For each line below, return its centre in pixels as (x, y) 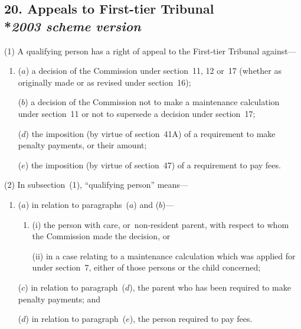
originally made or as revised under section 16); (104, 82)
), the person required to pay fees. (191, 319)
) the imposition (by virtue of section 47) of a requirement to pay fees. (153, 164)
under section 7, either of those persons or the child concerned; (146, 267)
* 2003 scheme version (73, 26)
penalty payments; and (59, 299)
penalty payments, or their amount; (82, 145)
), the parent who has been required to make (210, 287)
